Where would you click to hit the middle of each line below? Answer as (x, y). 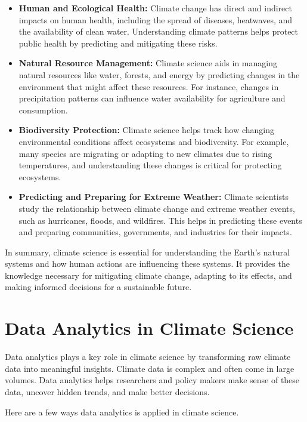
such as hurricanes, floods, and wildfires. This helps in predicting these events (160, 220)
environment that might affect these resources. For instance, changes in (149, 86)
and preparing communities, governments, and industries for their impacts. (155, 232)
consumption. (43, 110)
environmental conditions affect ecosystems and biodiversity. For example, (154, 141)
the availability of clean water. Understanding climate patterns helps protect (159, 31)
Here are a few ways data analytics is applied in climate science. (122, 412)
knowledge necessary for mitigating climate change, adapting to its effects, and (148, 275)
